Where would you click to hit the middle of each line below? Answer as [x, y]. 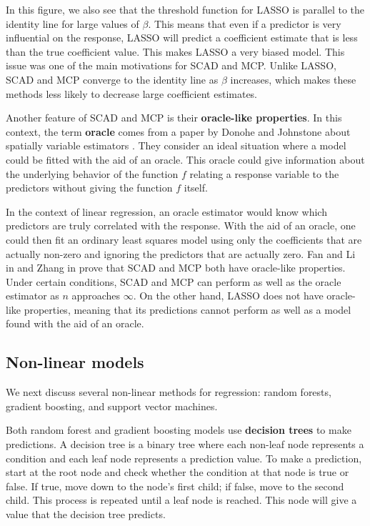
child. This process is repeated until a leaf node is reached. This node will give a [181, 500]
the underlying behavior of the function [92, 173]
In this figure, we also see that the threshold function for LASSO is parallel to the [185, 9]
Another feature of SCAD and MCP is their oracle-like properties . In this [174, 118]
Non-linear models [75, 362]
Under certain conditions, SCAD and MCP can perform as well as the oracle [174, 281]
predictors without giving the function [89, 188]
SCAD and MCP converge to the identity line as [112, 79]
